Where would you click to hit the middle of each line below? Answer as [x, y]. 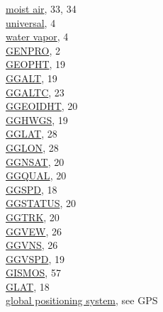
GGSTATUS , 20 [41, 203]
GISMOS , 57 [33, 273]
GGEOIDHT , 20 [42, 106]
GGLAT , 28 [32, 134]
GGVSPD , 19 [35, 258]
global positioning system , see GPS [82, 300]
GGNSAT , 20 [35, 161]
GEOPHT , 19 [36, 64]
